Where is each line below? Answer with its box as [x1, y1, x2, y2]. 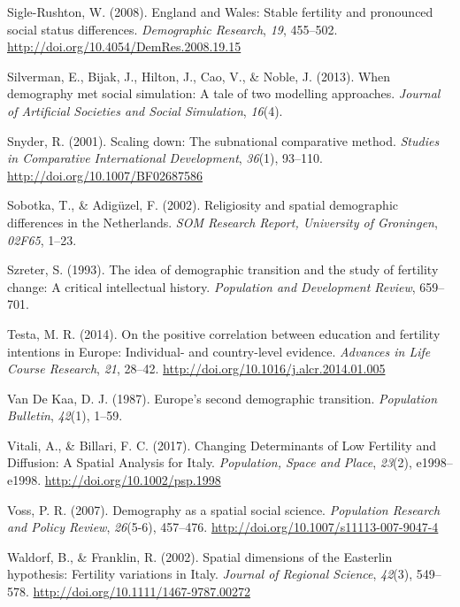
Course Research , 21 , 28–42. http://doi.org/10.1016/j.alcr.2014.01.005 [7, 359, 386, 378]
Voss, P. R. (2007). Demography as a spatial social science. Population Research [7, 500, 441, 519]
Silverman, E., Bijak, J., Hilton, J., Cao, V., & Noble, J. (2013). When [7, 66, 391, 85]
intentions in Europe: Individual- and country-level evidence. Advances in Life [7, 342, 431, 360]
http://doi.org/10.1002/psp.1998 [44, 471, 221, 489]
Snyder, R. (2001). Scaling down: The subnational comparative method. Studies [7, 131, 440, 150]
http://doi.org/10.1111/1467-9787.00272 [33, 582, 251, 601]
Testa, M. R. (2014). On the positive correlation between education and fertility [7, 324, 441, 342]
